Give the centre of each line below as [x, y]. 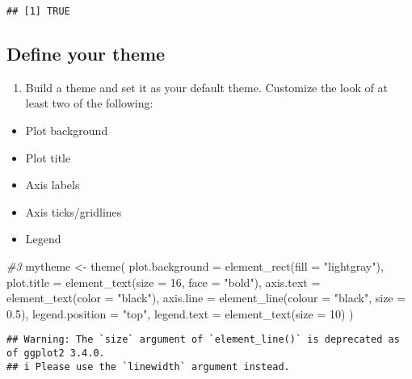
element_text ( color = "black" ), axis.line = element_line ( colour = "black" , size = [206, 298]
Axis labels [53, 185]
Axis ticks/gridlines [74, 211]
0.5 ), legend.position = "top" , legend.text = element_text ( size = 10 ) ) [180, 313]
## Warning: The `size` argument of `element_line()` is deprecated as [203, 340]
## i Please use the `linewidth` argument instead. [148, 366]
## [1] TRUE [38, 11]
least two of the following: [89, 103]
